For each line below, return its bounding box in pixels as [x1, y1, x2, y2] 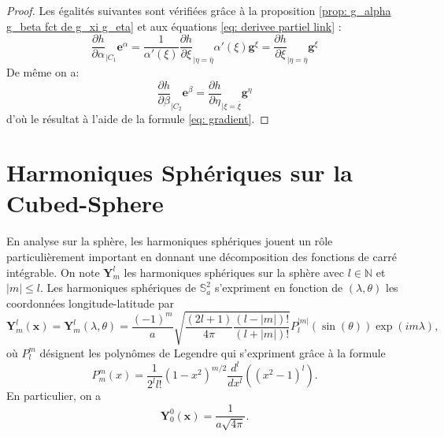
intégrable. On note [6, 263, 100, 280]
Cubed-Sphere [6, 187, 164, 219]
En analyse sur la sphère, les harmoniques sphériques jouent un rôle [6, 233, 333, 249]
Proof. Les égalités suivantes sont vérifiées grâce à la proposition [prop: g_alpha [6, 2, 391, 18]
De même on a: [6, 64, 80, 80]
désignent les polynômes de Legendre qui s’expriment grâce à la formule [39, 344, 386, 360]
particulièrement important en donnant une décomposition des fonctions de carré [6, 248, 397, 264]
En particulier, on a [6, 387, 102, 404]
